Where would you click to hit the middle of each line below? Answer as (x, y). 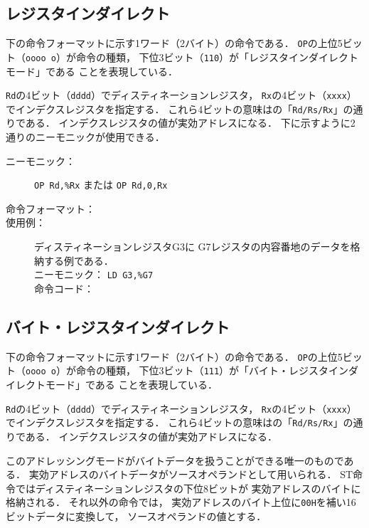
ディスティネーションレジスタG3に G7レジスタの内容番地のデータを (192, 247)
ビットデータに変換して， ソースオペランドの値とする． (136, 516)
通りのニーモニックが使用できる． (85, 137)
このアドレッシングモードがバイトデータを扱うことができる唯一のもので (175, 460)
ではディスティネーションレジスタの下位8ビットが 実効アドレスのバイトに (188, 488)
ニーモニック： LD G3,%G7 (94, 274)
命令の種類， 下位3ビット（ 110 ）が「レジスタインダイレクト (217, 57)
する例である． (79, 260)
